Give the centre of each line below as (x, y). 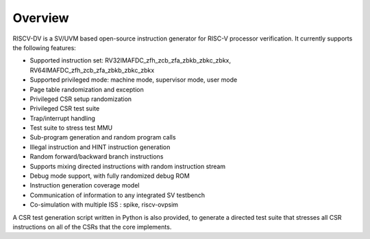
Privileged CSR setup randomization (81, 99)
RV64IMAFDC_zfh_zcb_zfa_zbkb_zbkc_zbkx (92, 70)
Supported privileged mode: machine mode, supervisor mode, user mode (134, 80)
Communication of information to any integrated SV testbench (118, 195)
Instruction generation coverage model (85, 185)
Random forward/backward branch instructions (97, 157)
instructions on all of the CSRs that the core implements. (92, 227)
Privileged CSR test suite (65, 109)
